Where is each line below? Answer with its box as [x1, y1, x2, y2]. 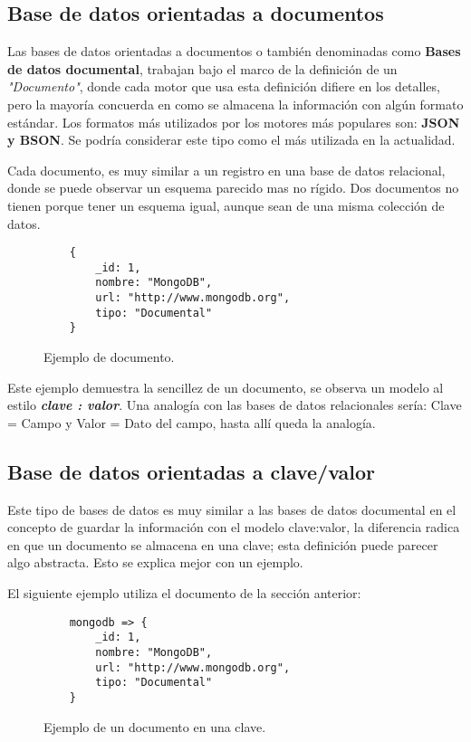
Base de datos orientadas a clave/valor [7, 457, 376, 485]
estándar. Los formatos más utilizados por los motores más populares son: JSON [7, 112, 460, 131]
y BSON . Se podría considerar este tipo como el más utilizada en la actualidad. [7, 130, 456, 149]
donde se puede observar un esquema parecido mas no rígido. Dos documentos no [7, 178, 459, 197]
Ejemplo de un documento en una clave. [43, 717, 266, 736]
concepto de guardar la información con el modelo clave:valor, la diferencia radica [7, 518, 460, 537]
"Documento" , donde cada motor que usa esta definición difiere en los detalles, [7, 77, 440, 96]
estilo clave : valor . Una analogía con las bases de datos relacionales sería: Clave [7, 395, 462, 414]
